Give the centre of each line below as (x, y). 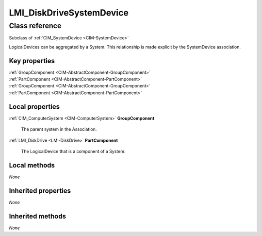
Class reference (35, 26)
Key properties (32, 61)
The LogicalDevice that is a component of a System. (73, 151)
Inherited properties (40, 191)
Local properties (34, 107)
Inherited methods (38, 216)
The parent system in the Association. (59, 129)
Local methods (32, 165)
